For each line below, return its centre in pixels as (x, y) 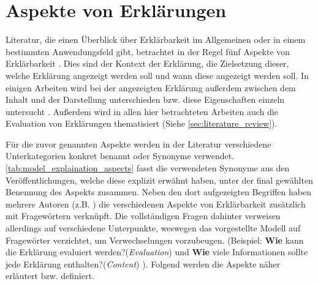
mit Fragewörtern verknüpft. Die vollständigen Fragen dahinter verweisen (143, 216)
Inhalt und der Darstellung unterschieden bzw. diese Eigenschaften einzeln (145, 99)
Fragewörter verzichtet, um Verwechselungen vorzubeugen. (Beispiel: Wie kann (155, 240)
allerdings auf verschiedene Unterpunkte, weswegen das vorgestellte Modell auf (153, 228)
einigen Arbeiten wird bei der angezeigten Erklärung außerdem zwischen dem (151, 87)
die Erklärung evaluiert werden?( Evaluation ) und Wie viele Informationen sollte (157, 252)
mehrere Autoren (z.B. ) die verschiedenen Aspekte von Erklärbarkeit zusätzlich (156, 204)
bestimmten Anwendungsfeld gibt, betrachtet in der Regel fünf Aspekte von (148, 51)
